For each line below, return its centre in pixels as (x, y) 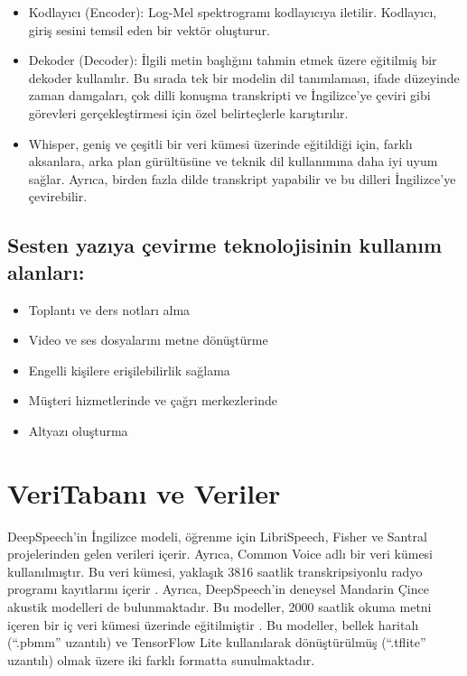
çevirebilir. (58, 196)
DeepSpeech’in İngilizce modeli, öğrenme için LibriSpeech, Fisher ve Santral (217, 536)
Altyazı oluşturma (78, 430)
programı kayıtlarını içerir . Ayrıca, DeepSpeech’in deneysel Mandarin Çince (218, 589)
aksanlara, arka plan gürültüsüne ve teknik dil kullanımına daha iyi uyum (233, 161)
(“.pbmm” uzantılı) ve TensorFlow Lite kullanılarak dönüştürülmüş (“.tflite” (217, 642)
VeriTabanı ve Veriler (144, 492)
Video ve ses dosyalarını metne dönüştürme (148, 340)
